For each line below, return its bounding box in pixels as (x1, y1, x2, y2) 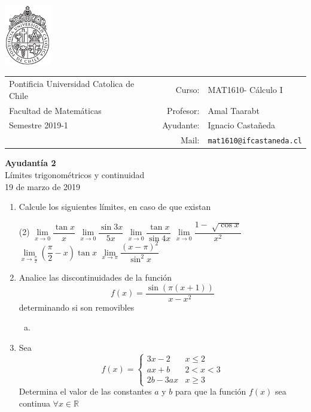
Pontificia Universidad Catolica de (9, 77, 135, 90)
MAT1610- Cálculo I (208, 83, 283, 95)
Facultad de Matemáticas (9, 104, 102, 116)
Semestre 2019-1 (9, 119, 68, 131)
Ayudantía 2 (5, 157, 56, 169)
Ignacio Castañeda (208, 119, 275, 131)
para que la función (175, 385, 246, 398)
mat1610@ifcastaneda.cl (208, 137, 302, 146)
